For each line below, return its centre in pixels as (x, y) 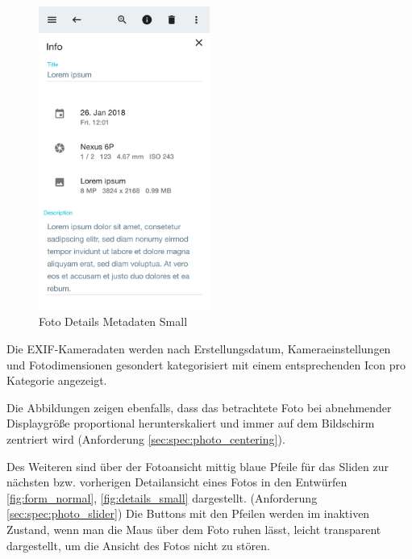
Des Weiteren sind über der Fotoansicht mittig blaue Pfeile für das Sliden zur (198, 466)
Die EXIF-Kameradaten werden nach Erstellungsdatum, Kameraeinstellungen (199, 349)
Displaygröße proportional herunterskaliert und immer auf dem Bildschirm (191, 423)
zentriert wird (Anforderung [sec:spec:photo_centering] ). (146, 439)
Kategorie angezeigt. (57, 380)
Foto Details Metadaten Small (113, 321)
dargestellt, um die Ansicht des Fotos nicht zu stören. (138, 545)
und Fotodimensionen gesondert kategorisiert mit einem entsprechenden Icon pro (206, 364)
